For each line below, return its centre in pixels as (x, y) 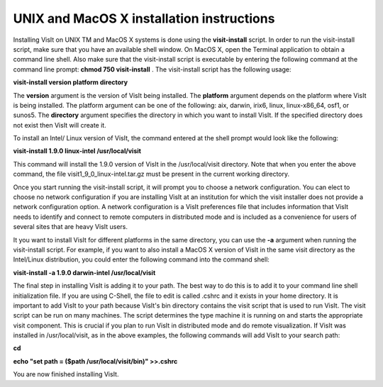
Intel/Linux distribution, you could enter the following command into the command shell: (141, 259)
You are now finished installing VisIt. (66, 374)
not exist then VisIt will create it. (60, 125)
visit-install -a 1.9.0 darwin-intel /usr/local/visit (84, 272)
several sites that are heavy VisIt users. (70, 227)
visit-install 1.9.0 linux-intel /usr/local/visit (77, 151)
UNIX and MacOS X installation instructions (144, 18)
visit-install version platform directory (70, 82)
